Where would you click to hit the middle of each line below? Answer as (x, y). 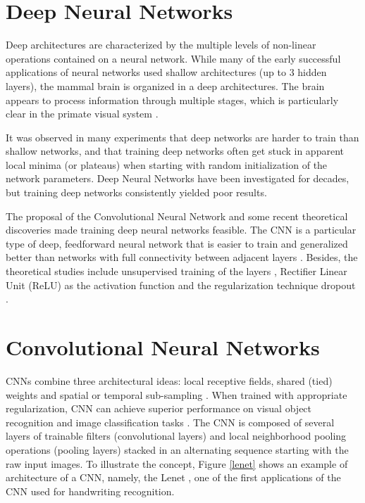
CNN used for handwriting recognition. (90, 491)
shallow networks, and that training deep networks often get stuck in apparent (175, 151)
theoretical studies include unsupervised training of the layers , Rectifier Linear (177, 271)
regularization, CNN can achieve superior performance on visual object (159, 408)
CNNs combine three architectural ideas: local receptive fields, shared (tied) (169, 380)
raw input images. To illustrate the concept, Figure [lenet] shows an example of (177, 463)
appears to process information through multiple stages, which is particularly (172, 100)
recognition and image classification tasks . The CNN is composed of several (170, 422)
